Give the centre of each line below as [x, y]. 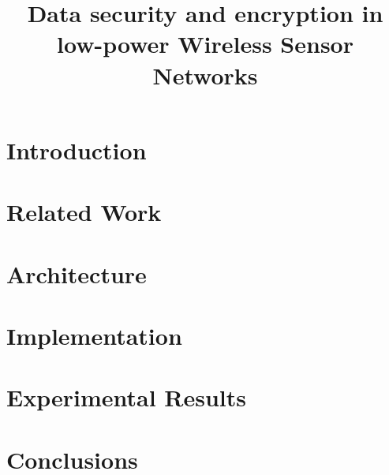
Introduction [77, 150]
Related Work [84, 212]
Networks [205, 75]
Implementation [94, 335]
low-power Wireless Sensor [205, 44]
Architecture [77, 273]
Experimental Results [126, 397]
